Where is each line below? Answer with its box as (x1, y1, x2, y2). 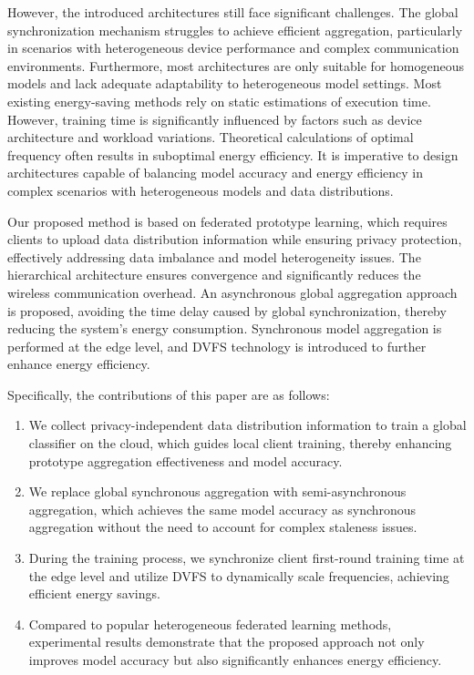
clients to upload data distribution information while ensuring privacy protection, (7, 230, 462, 249)
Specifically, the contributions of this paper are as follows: (7, 384, 330, 404)
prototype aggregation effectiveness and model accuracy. (28, 451, 343, 470)
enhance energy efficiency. (7, 354, 150, 373)
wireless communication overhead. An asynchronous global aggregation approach (7, 282, 458, 302)
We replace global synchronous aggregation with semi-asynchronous (28, 482, 407, 501)
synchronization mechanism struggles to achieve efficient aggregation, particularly (7, 20, 463, 39)
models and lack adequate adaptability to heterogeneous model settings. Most (7, 74, 442, 93)
